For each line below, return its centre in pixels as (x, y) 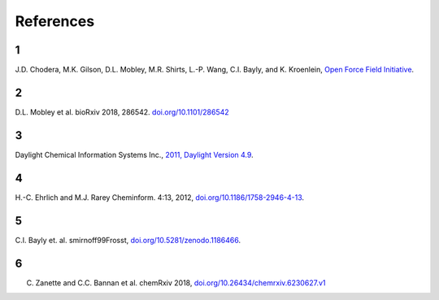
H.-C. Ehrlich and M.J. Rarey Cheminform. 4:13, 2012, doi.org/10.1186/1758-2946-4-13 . (160, 197)
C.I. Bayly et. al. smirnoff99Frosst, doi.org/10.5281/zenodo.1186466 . (128, 240)
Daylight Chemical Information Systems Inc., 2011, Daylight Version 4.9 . (134, 154)
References (55, 21)
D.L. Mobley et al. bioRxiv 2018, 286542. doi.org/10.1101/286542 (122, 112)
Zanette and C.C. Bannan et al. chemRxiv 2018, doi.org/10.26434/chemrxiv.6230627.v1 (180, 283)
